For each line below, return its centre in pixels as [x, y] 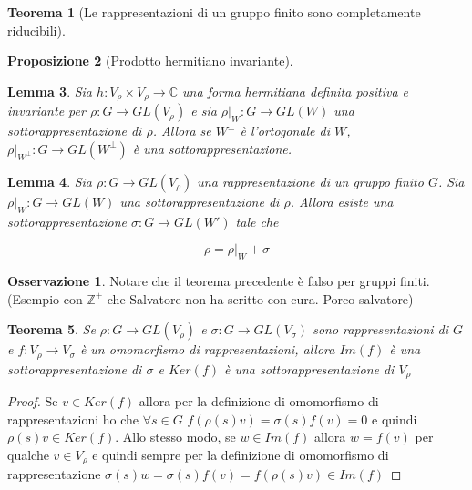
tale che [257, 221]
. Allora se [182, 131]
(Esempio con [45, 298]
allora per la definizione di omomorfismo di [259, 401]
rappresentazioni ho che [73, 419]
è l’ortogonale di [285, 131]
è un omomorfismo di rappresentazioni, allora [207, 349]
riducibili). [36, 30]
